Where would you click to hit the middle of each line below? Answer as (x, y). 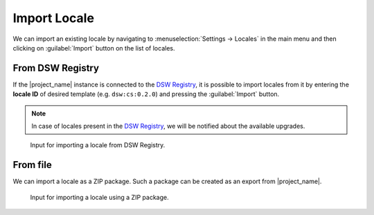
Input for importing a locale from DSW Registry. (98, 145)
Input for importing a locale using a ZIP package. (99, 197)
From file (32, 165)
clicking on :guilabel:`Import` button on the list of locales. (94, 48)
